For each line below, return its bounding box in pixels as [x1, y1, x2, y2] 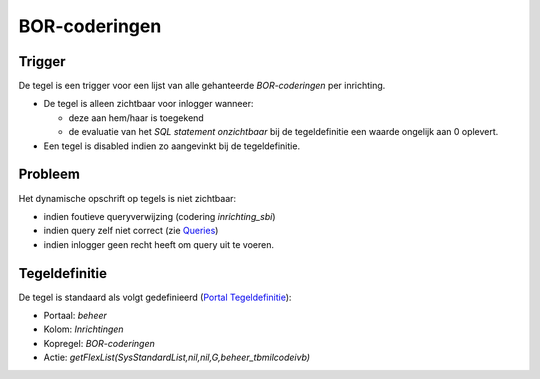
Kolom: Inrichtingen [43, 323, 124, 335]
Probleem [18, 166, 80, 183]
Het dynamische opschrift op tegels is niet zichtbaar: [18, 192, 237, 204]
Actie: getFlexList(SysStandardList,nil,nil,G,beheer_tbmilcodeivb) [43, 351, 310, 364]
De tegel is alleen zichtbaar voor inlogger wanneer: [43, 98, 254, 110]
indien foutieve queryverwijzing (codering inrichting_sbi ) [43, 210, 276, 222]
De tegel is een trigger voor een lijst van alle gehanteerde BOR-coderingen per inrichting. [18, 80, 386, 92]
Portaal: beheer [43, 310, 107, 321]
